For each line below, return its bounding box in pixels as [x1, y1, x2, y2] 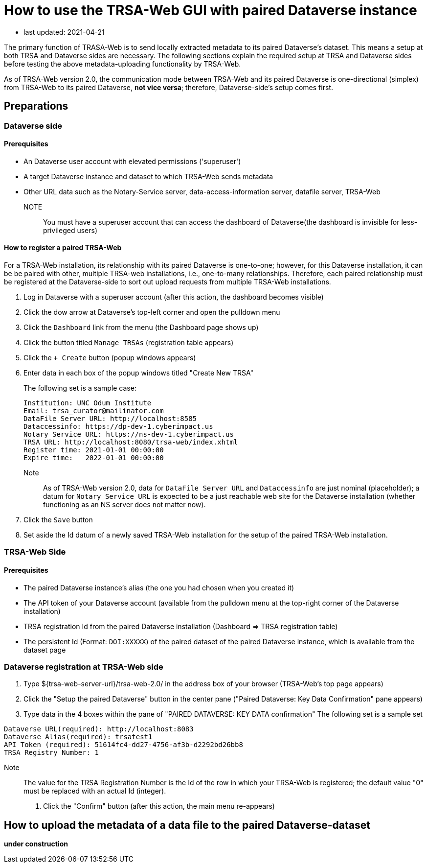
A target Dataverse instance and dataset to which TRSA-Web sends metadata [23, 172, 273, 181]
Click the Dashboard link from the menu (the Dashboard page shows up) [23, 323, 259, 332]
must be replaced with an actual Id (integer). [23, 787, 166, 796]
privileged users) [43, 226, 98, 234]
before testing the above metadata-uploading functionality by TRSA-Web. [4, 59, 241, 68]
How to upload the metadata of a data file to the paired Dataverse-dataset [4, 819, 370, 831]
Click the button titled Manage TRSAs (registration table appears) [23, 338, 234, 347]
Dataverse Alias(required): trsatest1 [4, 733, 153, 741]
